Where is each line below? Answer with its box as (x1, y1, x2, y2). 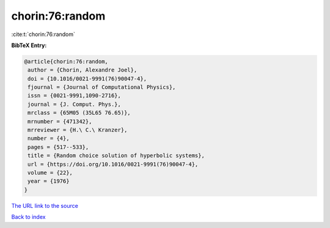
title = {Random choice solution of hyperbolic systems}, (28, 152, 205, 159)
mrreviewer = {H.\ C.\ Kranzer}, (28, 127, 128, 134)
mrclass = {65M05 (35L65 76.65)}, (28, 109, 131, 116)
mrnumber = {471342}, (28, 118, 92, 125)
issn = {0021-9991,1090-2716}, (28, 92, 122, 99)
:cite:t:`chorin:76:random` (11, 31, 76, 38)
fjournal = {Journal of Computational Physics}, (28, 84, 176, 91)
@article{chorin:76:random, (24, 58, 108, 65)
